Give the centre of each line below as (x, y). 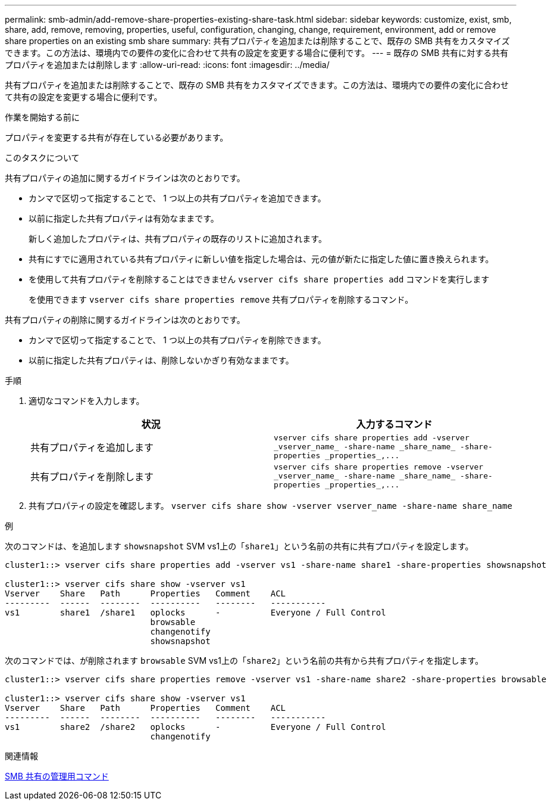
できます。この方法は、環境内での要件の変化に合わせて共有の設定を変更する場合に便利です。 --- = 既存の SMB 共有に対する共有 (257, 53)
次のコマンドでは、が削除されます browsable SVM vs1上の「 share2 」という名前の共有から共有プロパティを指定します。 (244, 661)
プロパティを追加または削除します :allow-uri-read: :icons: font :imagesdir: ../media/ (167, 65)
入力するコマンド (394, 424)
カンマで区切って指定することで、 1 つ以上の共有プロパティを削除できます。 (177, 340)
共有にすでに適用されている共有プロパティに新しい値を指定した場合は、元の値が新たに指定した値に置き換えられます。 (261, 259)
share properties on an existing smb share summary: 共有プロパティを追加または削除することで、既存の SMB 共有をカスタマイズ (257, 41)
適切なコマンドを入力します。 (87, 401)
